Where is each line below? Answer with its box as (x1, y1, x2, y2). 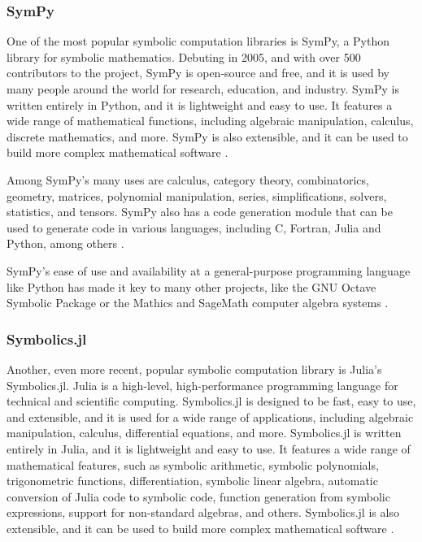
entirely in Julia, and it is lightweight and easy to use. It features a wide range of (7, 440, 411, 457)
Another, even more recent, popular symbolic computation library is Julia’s (7, 360, 382, 377)
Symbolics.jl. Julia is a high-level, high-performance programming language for (7, 376, 398, 393)
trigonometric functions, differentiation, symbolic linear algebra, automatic (7, 472, 378, 489)
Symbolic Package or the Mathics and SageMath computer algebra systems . (7, 294, 389, 311)
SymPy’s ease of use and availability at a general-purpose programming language (7, 262, 411, 279)
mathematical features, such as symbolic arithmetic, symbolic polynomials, (7, 456, 379, 473)
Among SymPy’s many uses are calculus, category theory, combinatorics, (7, 171, 369, 188)
